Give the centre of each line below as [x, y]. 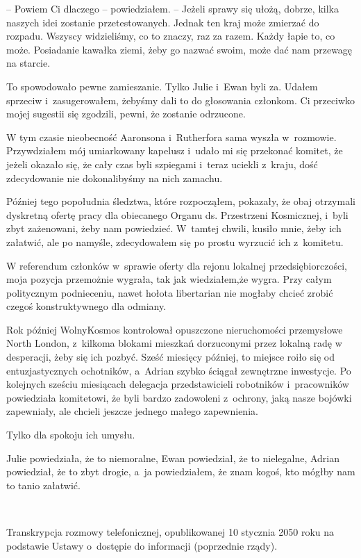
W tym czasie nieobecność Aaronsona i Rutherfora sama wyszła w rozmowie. [171, 137]
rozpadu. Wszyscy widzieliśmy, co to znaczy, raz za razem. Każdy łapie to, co [171, 36]
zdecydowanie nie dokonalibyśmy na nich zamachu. [115, 178]
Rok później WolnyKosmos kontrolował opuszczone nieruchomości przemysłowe [175, 329]
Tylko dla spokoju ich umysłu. [71, 435]
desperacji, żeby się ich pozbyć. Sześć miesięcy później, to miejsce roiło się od [170, 357]
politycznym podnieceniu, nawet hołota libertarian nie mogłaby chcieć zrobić [170, 292]
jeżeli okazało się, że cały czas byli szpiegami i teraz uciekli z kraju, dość [162, 164]
